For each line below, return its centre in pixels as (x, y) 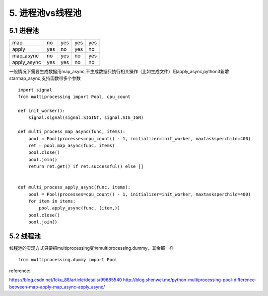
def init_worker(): (42, 111)
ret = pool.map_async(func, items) (71, 145)
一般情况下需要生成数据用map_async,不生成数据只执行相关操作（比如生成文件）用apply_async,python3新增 (119, 72)
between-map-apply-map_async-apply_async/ (57, 287)
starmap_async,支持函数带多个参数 (45, 78)
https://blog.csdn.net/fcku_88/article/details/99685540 (66, 280)
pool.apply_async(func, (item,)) (79, 208)
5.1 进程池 (24, 31)
